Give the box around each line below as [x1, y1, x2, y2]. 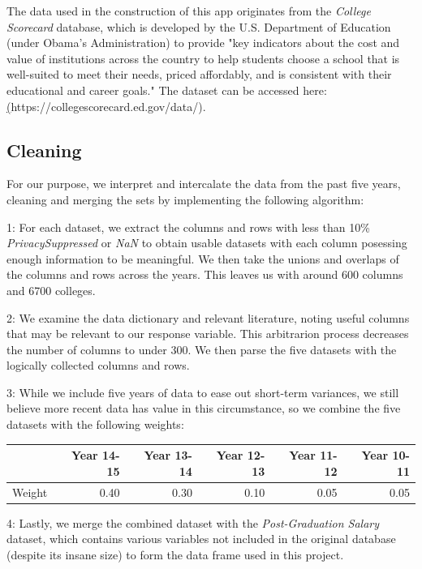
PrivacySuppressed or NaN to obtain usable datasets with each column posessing [6, 234, 407, 251]
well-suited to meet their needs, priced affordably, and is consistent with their [6, 66, 392, 83]
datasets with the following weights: [6, 416, 184, 433]
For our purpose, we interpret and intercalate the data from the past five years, [6, 175, 401, 192]
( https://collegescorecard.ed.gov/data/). [6, 97, 206, 114]
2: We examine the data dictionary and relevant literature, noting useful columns [6, 309, 410, 326]
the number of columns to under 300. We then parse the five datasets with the [6, 340, 397, 357]
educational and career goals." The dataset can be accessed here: [6, 81, 327, 98]
